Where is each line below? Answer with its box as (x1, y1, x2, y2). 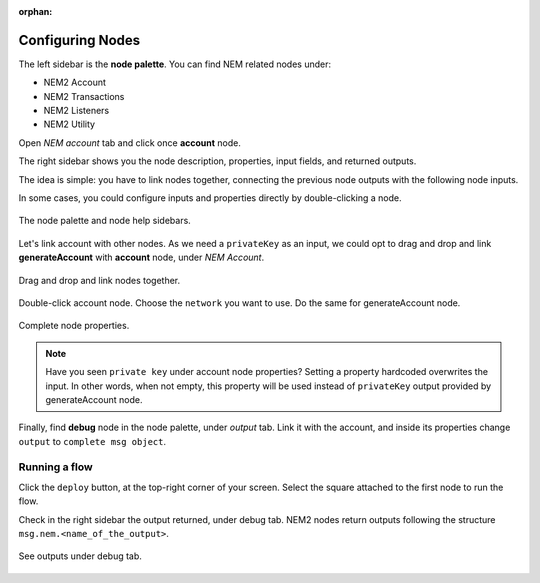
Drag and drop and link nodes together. (18, 274, 180, 286)
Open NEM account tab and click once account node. (18, 136, 242, 149)
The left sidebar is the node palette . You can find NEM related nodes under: (18, 58, 332, 70)
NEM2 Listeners (43, 105, 110, 117)
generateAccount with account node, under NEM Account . (18, 251, 265, 264)
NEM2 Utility (43, 118, 95, 130)
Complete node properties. (18, 320, 130, 332)
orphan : (18, 6, 53, 17)
